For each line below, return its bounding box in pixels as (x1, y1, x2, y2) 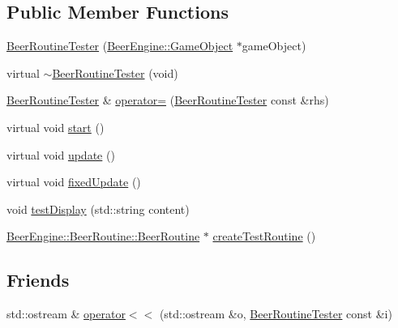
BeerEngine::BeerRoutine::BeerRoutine (6, 228, 200, 245)
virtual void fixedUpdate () (6, 173, 141, 190)
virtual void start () (6, 118, 105, 135)
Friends (6, 267, 70, 292)
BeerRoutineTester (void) (52, 64, 178, 81)
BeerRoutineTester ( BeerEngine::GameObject (6, 37, 233, 54)
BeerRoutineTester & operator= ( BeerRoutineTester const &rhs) (6, 92, 329, 109)
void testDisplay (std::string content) (6, 200, 190, 217)
